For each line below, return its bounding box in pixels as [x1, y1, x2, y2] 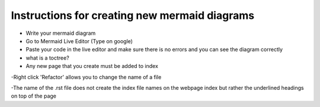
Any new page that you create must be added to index [25, 63, 158, 70]
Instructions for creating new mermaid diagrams [11, 9, 255, 22]
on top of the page [11, 92, 56, 100]
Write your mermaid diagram [25, 30, 96, 37]
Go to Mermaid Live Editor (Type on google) [25, 37, 133, 44]
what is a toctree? [25, 54, 69, 61]
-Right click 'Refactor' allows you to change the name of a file [11, 73, 162, 80]
